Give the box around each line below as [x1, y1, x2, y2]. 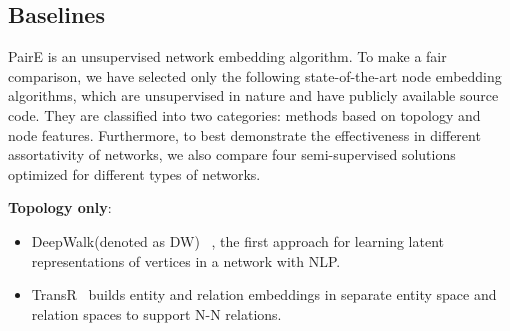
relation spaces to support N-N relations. [31, 303, 282, 324]
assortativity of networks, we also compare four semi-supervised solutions [8, 144, 456, 165]
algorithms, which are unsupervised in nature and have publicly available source [8, 85, 499, 106]
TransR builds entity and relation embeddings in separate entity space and [31, 284, 497, 305]
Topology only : [8, 197, 112, 218]
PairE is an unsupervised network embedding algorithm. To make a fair [8, 46, 447, 67]
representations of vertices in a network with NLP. [31, 250, 341, 271]
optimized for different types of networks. [8, 163, 261, 184]
